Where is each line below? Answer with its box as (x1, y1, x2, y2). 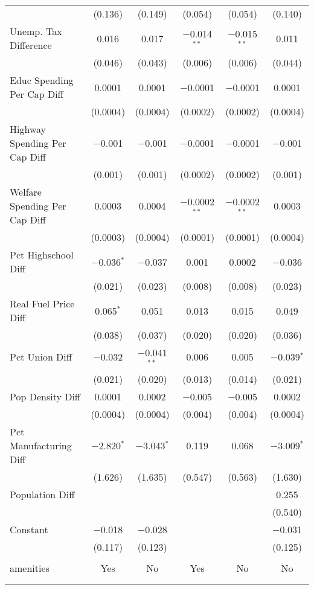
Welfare (10, 185, 42, 199)
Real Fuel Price (10, 297, 75, 310)
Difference (10, 38, 52, 52)
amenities (10, 560, 50, 575)
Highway (10, 122, 46, 136)
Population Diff (10, 487, 75, 501)
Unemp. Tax (10, 24, 62, 38)
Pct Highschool (10, 248, 74, 261)
